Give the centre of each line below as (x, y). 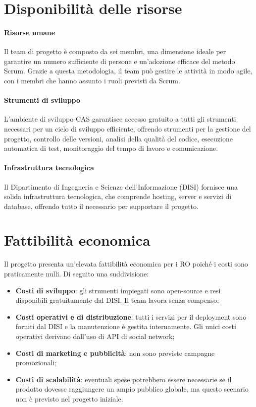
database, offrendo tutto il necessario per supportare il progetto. (101, 206)
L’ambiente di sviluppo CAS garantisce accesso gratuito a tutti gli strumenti (120, 119)
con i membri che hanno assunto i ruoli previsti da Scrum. (92, 80)
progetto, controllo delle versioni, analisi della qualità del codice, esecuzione (118, 138)
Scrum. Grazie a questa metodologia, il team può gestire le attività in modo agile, (128, 71)
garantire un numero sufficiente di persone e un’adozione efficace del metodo (120, 61)
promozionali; (36, 363)
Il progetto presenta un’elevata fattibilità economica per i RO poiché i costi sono (126, 264)
